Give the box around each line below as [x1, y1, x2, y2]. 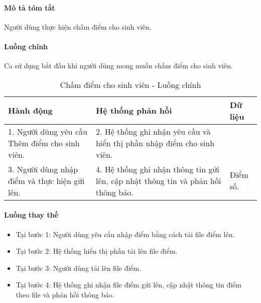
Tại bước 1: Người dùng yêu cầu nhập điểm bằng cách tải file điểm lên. [16, 229, 235, 239]
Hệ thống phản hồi [95, 105, 172, 117]
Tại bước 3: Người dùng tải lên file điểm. [16, 262, 142, 273]
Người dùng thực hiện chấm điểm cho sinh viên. [4, 21, 152, 32]
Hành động [8, 105, 53, 117]
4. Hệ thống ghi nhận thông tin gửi [95, 163, 219, 175]
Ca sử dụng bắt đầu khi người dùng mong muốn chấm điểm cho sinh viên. [4, 60, 233, 71]
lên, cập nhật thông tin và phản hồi [95, 174, 221, 186]
